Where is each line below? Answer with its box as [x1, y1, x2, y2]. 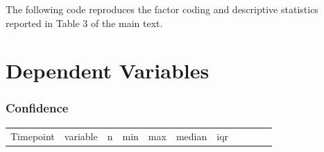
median [176, 128, 207, 143]
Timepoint [10, 128, 55, 143]
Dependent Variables [6, 56, 210, 85]
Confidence [6, 99, 69, 117]
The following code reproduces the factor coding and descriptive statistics [6, 2, 318, 16]
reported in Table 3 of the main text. [6, 15, 163, 30]
